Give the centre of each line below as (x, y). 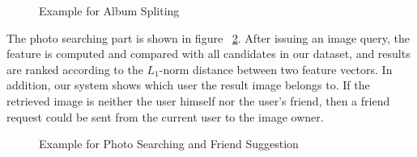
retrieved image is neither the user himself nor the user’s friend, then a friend (198, 100)
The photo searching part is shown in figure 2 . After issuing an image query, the (208, 37)
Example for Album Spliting (109, 10)
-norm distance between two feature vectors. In (276, 69)
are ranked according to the (75, 69)
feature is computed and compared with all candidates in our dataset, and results (208, 54)
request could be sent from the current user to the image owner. (165, 116)
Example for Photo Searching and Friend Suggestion (169, 144)
